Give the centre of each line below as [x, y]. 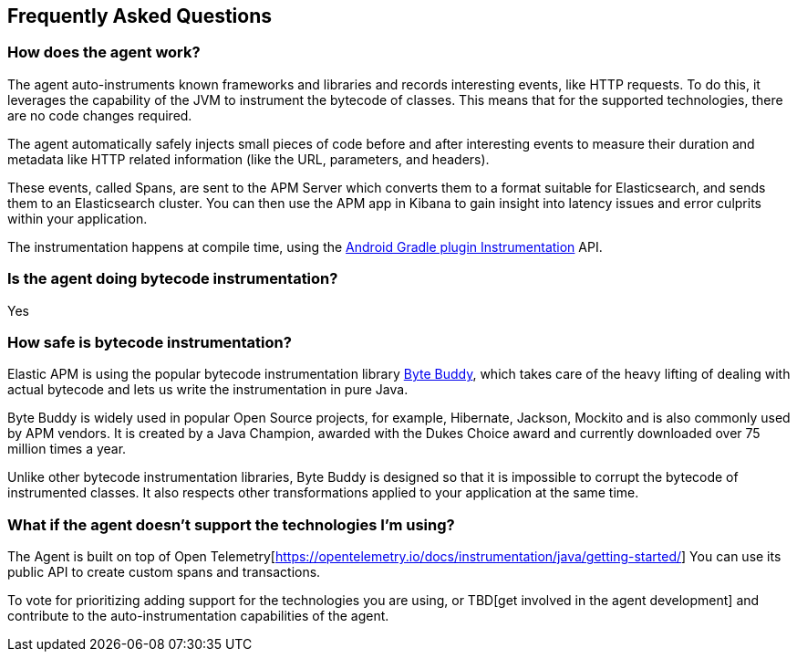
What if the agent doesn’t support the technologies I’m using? [231, 524]
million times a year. [67, 449]
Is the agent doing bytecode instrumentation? [173, 279]
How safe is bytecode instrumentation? [150, 342]
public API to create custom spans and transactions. [164, 572]
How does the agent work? [104, 52]
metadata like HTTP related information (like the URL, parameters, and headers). [248, 159]
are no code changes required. [100, 115]
